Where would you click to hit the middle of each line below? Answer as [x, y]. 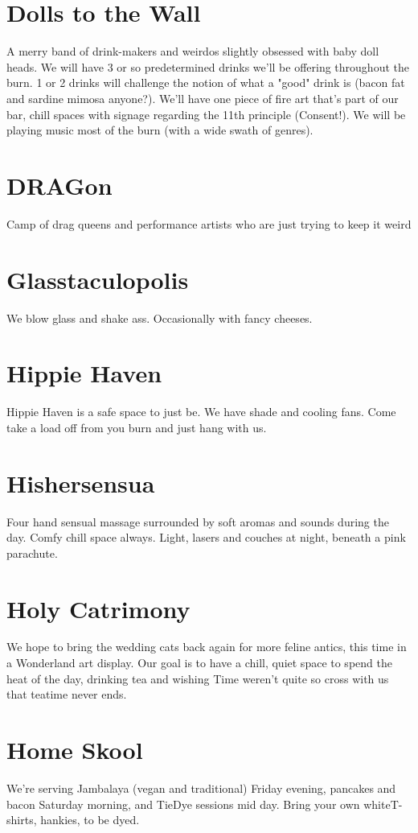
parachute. [32, 553]
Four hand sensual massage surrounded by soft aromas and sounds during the [198, 521]
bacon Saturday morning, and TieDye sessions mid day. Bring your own [183, 804]
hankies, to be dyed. [90, 820]
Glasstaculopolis [98, 279]
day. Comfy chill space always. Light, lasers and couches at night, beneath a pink [206, 537]
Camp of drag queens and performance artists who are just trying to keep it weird [209, 223]
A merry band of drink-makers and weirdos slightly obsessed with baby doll [193, 51]
